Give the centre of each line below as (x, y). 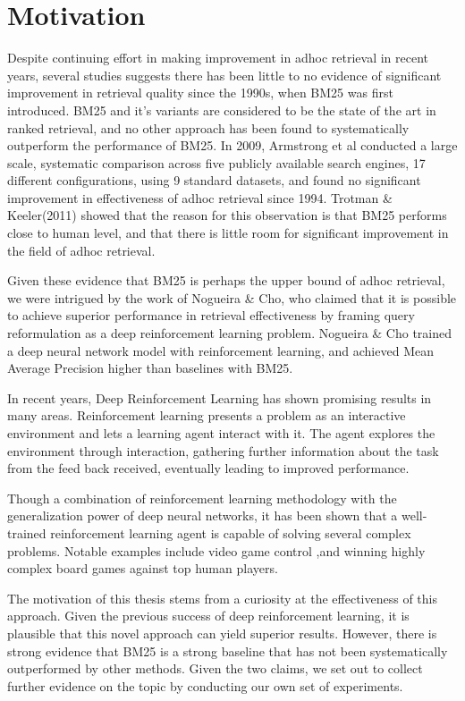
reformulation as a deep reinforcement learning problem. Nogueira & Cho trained (230, 333)
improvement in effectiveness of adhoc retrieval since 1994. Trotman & (200, 197)
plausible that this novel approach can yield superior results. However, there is (222, 633)
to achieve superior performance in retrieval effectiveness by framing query (211, 315)
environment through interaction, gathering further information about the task (223, 450)
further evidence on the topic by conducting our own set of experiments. (205, 685)
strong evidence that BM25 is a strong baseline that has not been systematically (228, 650)
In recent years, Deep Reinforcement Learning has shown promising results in (220, 397)
